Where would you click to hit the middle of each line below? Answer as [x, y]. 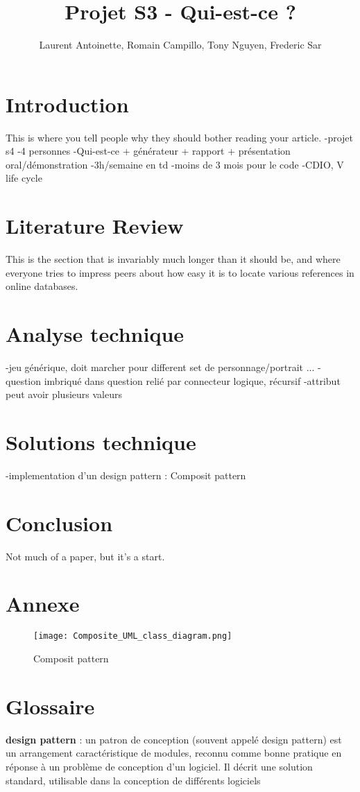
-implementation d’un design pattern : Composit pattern [126, 475]
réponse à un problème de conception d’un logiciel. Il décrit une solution [159, 766]
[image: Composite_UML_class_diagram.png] [133, 636]
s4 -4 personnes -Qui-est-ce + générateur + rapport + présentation [148, 151]
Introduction [67, 104]
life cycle [24, 178]
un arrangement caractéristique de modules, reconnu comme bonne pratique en [174, 753]
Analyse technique [95, 334]
